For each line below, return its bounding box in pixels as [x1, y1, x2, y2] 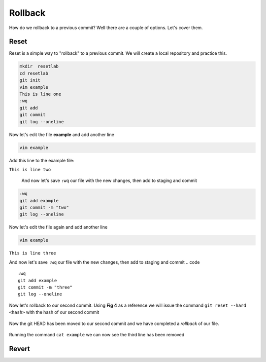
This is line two [9, 167, 51, 172]
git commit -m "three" [18, 284, 73, 290]
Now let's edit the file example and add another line [9, 131, 114, 138]
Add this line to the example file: [9, 157, 75, 163]
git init [19, 77, 41, 83]
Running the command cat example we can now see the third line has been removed [9, 331, 185, 337]
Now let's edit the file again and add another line [9, 224, 108, 230]
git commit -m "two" [19, 205, 69, 211]
